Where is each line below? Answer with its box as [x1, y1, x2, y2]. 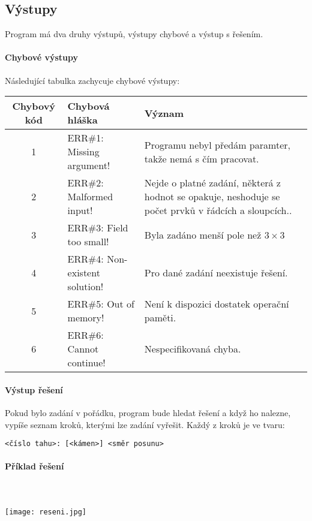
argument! [67, 158, 110, 173]
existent [67, 266, 100, 280]
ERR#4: [67, 252, 104, 266]
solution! [67, 279, 104, 294]
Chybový [12, 99, 56, 113]
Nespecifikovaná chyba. [144, 342, 241, 356]
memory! [67, 311, 104, 325]
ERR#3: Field [67, 221, 128, 235]
